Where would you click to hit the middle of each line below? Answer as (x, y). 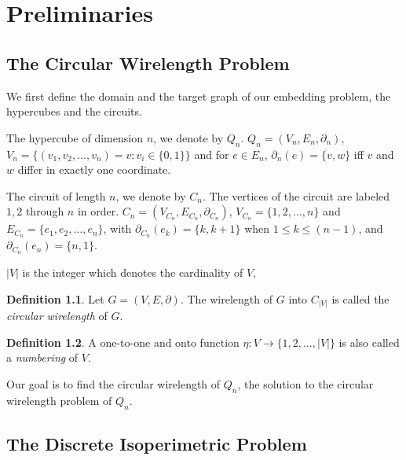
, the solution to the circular (305, 383)
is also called (369, 342)
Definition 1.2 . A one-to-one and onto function (123, 342)
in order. (98, 211)
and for (212, 154)
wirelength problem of (59, 400)
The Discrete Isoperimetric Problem (157, 443)
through (45, 211)
